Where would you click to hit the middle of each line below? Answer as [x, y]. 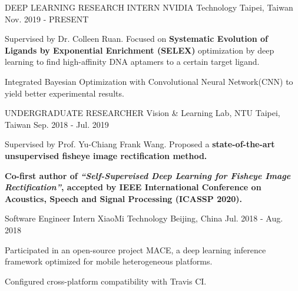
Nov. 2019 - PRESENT [47, 19]
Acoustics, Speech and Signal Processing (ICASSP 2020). [124, 198]
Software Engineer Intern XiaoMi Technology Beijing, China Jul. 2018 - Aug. [144, 218]
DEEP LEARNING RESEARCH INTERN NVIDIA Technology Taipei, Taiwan [149, 7]
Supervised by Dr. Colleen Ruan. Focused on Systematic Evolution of [136, 39]
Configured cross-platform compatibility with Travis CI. [106, 281]
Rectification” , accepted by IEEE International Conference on [133, 187]
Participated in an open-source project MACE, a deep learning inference [135, 249]
